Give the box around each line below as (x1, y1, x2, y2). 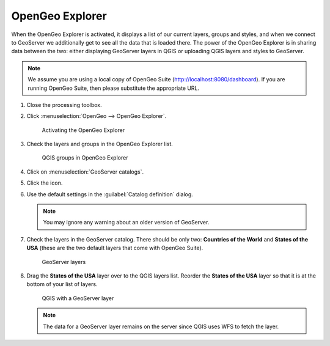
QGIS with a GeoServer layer (42, 294, 114, 302)
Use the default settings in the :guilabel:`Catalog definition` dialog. (26, 190, 194, 198)
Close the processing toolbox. (26, 101, 102, 108)
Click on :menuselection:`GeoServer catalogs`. (26, 168, 144, 175)
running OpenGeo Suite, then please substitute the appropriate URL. (28, 84, 200, 92)
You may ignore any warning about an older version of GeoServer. (43, 219, 210, 226)
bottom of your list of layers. (26, 281, 98, 288)
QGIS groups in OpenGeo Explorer (42, 154, 128, 161)
